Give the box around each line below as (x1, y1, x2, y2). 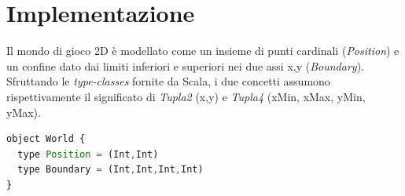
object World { (6, 133, 86, 145)
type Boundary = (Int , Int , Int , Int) (17, 164, 204, 176)
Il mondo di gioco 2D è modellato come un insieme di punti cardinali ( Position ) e (6, 42, 399, 59)
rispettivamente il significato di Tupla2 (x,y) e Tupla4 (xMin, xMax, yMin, (6, 88, 366, 104)
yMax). (6, 103, 41, 120)
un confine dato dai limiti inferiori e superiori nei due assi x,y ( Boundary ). (6, 57, 364, 74)
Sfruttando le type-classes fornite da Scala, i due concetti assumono (6, 73, 330, 89)
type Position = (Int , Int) (17, 148, 159, 160)
